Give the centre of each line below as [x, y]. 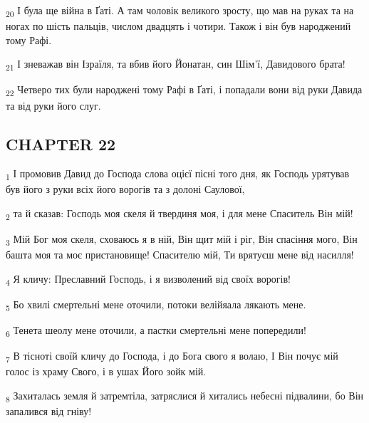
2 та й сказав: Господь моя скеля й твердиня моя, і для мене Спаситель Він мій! [180, 214]
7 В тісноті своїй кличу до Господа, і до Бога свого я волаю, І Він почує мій [172, 357]
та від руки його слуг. [53, 105]
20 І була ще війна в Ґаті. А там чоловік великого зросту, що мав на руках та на [180, 11]
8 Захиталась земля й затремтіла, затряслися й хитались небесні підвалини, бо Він [185, 396]
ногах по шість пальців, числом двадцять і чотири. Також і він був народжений [178, 26]
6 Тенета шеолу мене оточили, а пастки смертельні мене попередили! [156, 331]
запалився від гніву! [49, 411]
